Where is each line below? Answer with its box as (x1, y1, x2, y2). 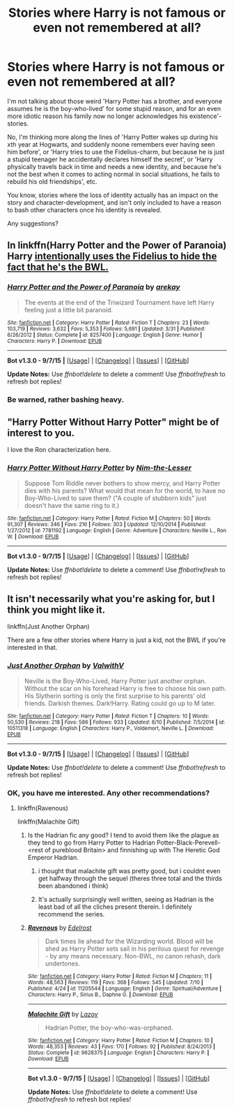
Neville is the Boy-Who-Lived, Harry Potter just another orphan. (24, 676, 207, 685)
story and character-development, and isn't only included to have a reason (7, 198, 221, 207)
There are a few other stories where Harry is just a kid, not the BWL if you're (7, 636, 226, 644)
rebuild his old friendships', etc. (7, 177, 97, 186)
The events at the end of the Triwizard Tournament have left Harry (24, 298, 214, 307)
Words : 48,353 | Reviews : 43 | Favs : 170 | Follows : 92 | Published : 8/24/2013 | (27, 1043, 216, 1051)
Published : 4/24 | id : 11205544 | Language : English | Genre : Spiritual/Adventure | (27, 985, 221, 993)
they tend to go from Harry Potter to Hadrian (27, 838, 155, 847)
